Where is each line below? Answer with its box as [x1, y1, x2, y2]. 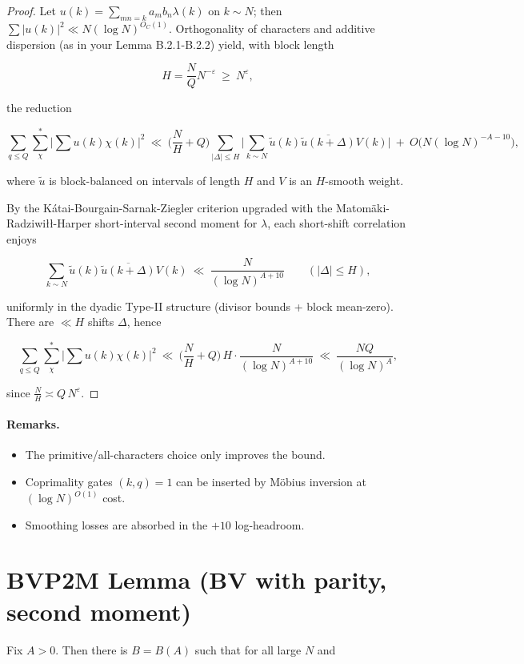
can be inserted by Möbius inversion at [176, 473, 366, 490]
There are [6, 313, 54, 330]
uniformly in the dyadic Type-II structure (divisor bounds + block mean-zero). [6, 297, 394, 314]
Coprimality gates [25, 473, 113, 490]
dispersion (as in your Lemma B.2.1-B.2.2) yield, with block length [6, 35, 334, 52]
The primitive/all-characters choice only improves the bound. [25, 446, 326, 463]
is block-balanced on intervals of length [49, 171, 241, 188]
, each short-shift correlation [267, 215, 406, 231]
